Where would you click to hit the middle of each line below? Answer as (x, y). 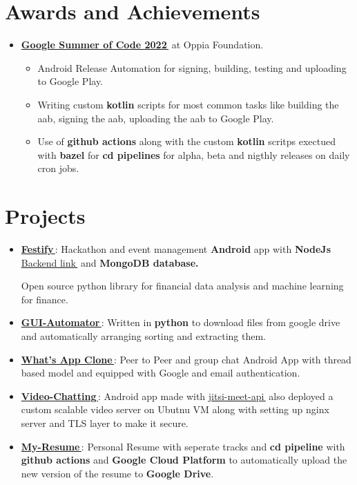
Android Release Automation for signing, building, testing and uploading (192, 67)
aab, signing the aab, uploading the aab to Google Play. (156, 118)
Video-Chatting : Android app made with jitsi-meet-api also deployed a (177, 396)
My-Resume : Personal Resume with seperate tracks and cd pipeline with (183, 446)
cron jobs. (58, 168)
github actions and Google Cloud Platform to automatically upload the (184, 460)
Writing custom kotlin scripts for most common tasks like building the (188, 104)
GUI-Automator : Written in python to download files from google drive (181, 322)
